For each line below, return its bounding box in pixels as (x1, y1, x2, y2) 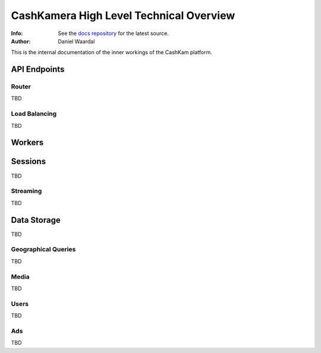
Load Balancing (11, 110, 57, 118)
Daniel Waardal (58, 37, 95, 45)
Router (11, 83, 31, 91)
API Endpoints (11, 64, 65, 74)
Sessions (11, 156, 46, 166)
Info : (11, 30, 23, 37)
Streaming (11, 187, 42, 196)
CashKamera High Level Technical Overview (11, 9, 235, 22)
